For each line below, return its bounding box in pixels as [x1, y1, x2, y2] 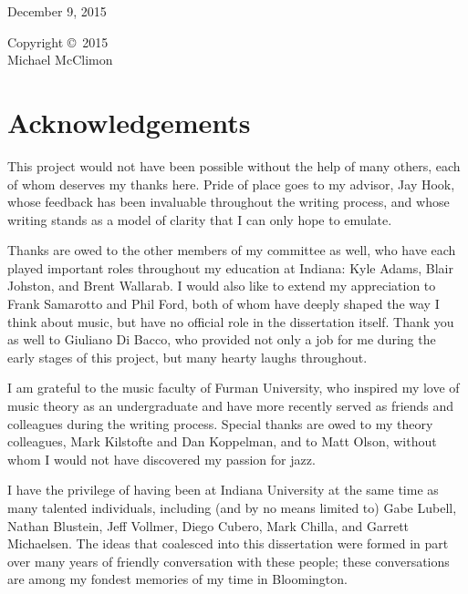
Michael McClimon [7, 50, 113, 69]
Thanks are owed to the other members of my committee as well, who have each [7, 241, 456, 260]
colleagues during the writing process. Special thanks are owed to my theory [7, 414, 433, 433]
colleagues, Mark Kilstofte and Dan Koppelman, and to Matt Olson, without [7, 432, 437, 451]
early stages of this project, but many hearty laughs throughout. [7, 347, 368, 366]
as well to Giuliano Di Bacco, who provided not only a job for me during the [7, 330, 436, 349]
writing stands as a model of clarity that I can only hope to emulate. [7, 210, 392, 229]
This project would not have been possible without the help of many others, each [7, 156, 461, 175]
